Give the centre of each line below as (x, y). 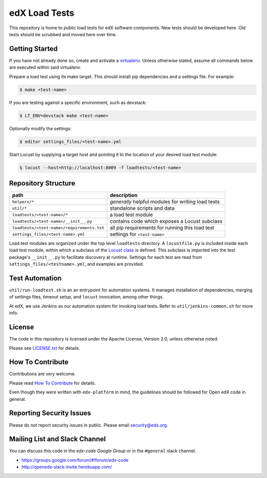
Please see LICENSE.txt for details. (44, 348)
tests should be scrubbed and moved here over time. (63, 34)
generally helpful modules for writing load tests (165, 202)
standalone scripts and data (142, 208)
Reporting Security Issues (50, 413)
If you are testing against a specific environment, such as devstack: (78, 102)
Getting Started (33, 49)
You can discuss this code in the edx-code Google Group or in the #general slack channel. (103, 451)
